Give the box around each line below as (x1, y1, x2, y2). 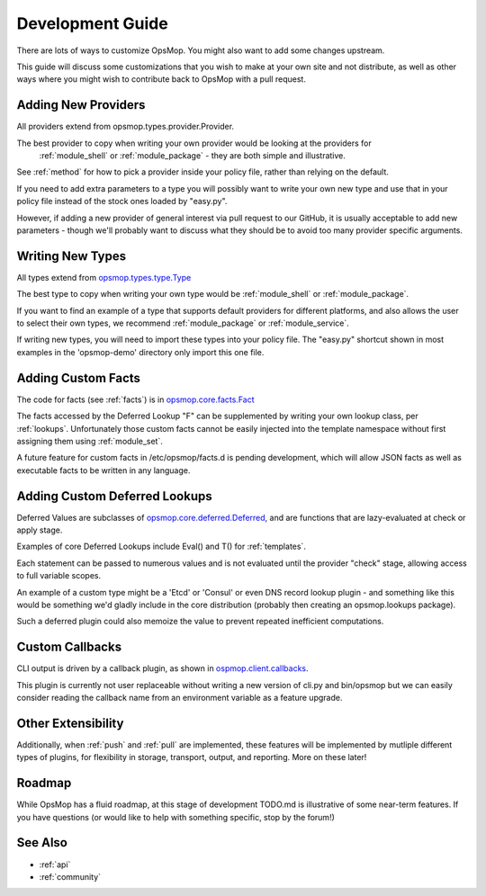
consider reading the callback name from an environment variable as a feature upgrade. (16, 693, 343, 703)
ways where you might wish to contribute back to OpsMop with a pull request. (16, 74, 306, 85)
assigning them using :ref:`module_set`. (16, 435, 164, 446)
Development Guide (16, 13, 168, 33)
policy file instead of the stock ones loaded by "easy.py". (16, 196, 228, 207)
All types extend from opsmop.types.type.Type (16, 272, 192, 282)
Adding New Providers (16, 97, 146, 112)
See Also (16, 835, 67, 850)
